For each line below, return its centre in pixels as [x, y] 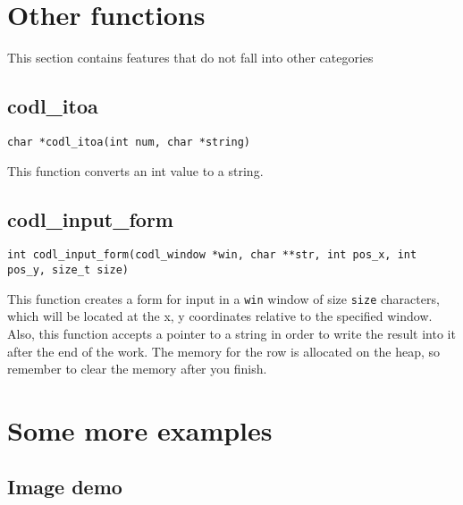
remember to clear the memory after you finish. [137, 369]
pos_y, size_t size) [68, 270]
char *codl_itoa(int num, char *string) [129, 142]
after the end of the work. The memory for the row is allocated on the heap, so [224, 351]
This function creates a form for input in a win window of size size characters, [223, 298]
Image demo [65, 487]
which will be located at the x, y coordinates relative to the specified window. [220, 316]
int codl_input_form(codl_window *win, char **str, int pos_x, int [212, 255]
